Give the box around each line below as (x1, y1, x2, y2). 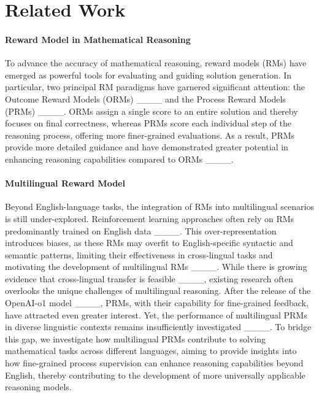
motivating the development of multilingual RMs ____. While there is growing (5, 260, 307, 273)
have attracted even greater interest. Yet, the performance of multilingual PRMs (5, 308, 307, 321)
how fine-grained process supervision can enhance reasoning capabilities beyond (5, 357, 304, 369)
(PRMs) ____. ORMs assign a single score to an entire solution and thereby (5, 104, 298, 117)
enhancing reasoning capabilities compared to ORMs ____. (5, 152, 234, 165)
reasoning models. (5, 380, 72, 393)
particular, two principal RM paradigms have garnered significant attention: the (5, 80, 306, 93)
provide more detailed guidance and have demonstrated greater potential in (5, 141, 288, 153)
